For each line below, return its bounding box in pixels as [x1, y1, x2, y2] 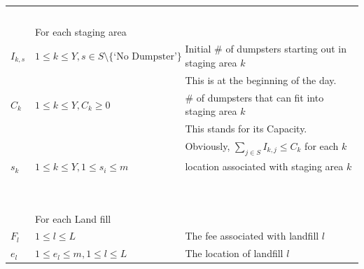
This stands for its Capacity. [185, 121, 307, 136]
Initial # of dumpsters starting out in [185, 41, 347, 56]
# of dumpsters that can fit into [185, 90, 324, 104]
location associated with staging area [185, 159, 344, 174]
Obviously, [185, 139, 230, 153]
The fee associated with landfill [185, 228, 319, 243]
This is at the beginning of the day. [185, 72, 337, 87]
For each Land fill [35, 211, 111, 226]
